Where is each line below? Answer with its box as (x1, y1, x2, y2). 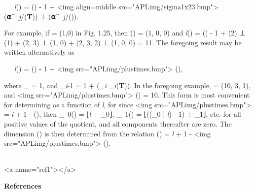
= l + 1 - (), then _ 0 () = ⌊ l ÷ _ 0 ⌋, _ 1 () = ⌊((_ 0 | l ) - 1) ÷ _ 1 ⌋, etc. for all (4, 109, 241, 119)
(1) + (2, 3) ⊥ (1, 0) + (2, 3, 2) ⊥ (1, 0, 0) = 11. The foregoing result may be (4, 37, 242, 47)
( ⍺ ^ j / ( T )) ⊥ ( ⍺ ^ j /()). (4, 11, 79, 21)
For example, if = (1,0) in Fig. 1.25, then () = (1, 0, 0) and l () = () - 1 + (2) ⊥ (4, 28, 246, 38)
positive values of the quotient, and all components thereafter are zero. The (4, 118, 232, 129)
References (4, 180, 41, 191)
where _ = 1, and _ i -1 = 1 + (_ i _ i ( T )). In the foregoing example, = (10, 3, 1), (4, 80, 251, 90)
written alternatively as (4, 47, 74, 57)
